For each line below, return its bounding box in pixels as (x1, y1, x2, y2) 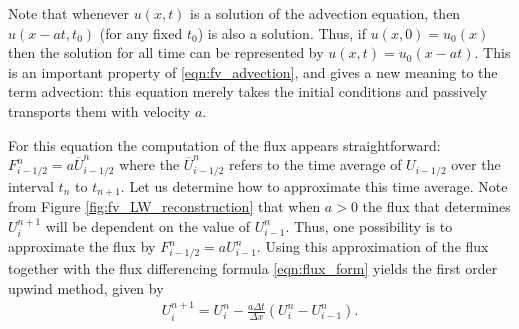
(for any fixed (99, 22, 183, 43)
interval (8, 175, 54, 196)
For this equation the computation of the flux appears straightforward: (8, 134, 441, 155)
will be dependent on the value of (45, 215, 251, 236)
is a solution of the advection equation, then (190, 3, 461, 23)
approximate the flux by (8, 236, 156, 257)
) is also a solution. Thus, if (197, 22, 366, 43)
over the (451, 154, 501, 175)
